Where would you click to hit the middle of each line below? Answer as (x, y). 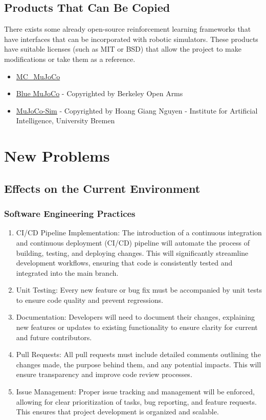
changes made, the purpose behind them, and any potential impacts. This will (139, 364)
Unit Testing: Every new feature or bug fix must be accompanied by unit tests (139, 290)
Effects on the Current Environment (102, 188)
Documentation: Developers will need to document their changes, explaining (135, 317)
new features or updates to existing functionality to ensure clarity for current (137, 327)
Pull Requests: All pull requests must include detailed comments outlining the (138, 354)
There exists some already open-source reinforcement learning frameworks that (128, 29)
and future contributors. (54, 337)
